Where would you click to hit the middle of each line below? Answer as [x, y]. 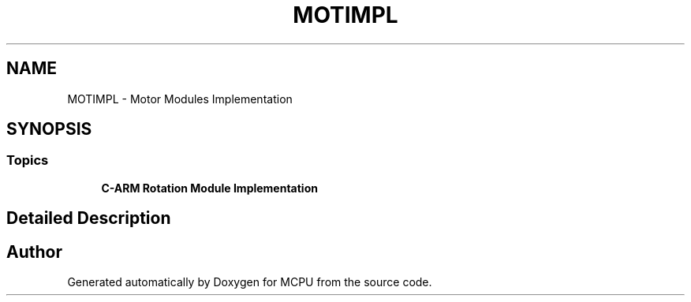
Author [34, 252]
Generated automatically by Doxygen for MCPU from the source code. [250, 282]
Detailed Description [89, 218]
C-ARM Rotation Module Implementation [209, 188]
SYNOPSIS [49, 129]
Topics [28, 160]
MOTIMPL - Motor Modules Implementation [180, 99]
